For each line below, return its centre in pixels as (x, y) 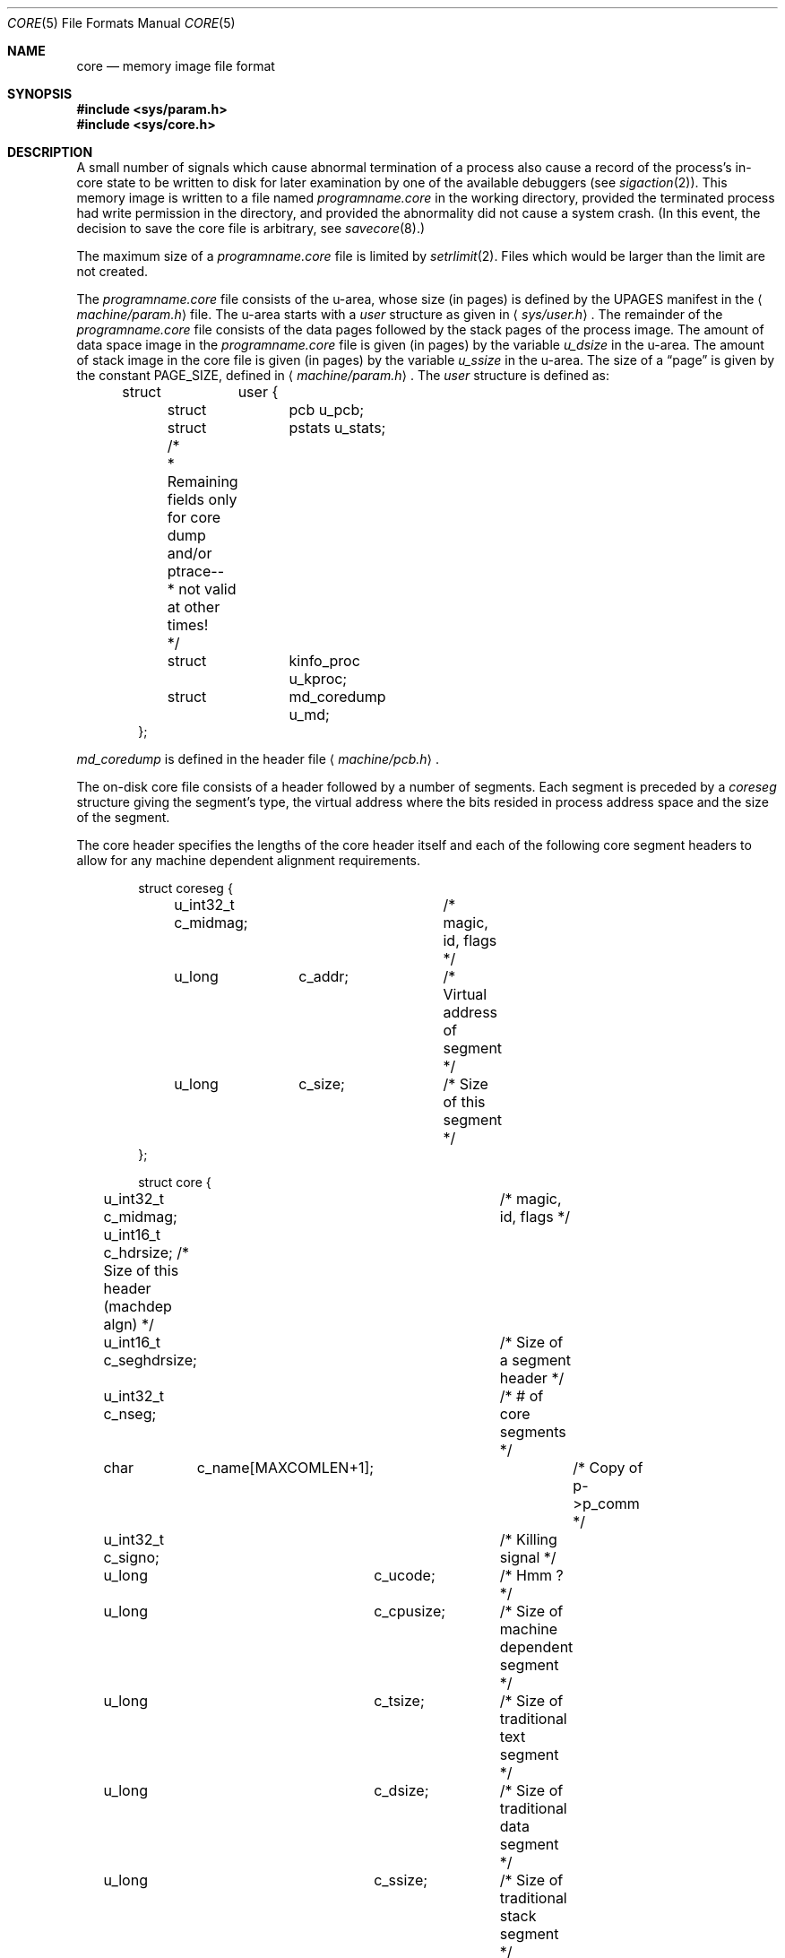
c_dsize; (401, 1790)
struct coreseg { (185, 888)
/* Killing (528, 1539)
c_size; (322, 1084)
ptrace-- (196, 571)
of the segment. (123, 817)
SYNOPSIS (40, 94)
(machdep (138, 1306)
